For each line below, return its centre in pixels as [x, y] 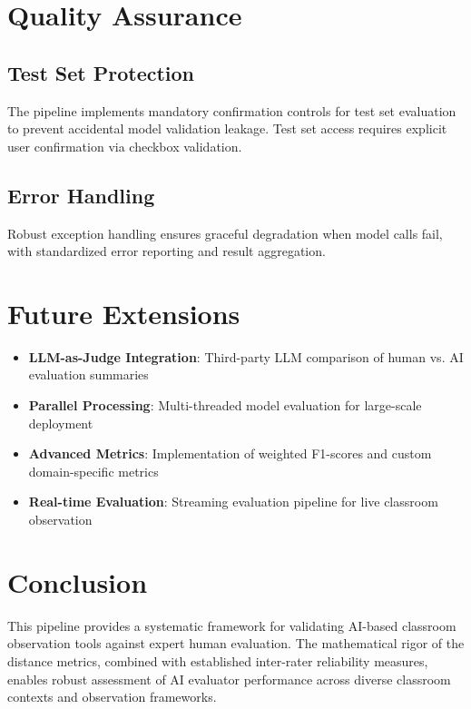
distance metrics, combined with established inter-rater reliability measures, [218, 660]
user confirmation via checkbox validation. [125, 146]
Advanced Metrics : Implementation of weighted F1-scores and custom [230, 453]
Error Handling [81, 195]
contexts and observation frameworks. [112, 697]
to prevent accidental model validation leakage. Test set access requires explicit [227, 128]
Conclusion [78, 581]
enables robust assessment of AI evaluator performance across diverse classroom [229, 679]
